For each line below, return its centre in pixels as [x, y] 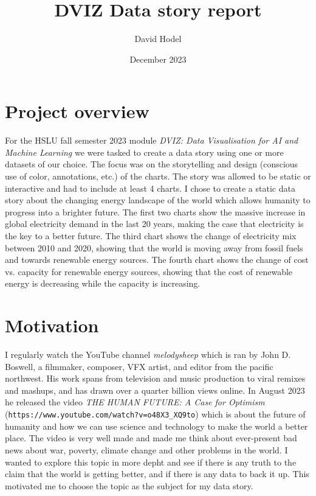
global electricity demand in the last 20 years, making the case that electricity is [154, 224]
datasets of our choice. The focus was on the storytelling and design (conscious [152, 164]
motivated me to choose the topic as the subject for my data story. [129, 485]
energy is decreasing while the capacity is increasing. [103, 283]
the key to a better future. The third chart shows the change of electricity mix [151, 236]
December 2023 [158, 59]
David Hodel [158, 39]
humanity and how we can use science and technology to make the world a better [156, 426]
